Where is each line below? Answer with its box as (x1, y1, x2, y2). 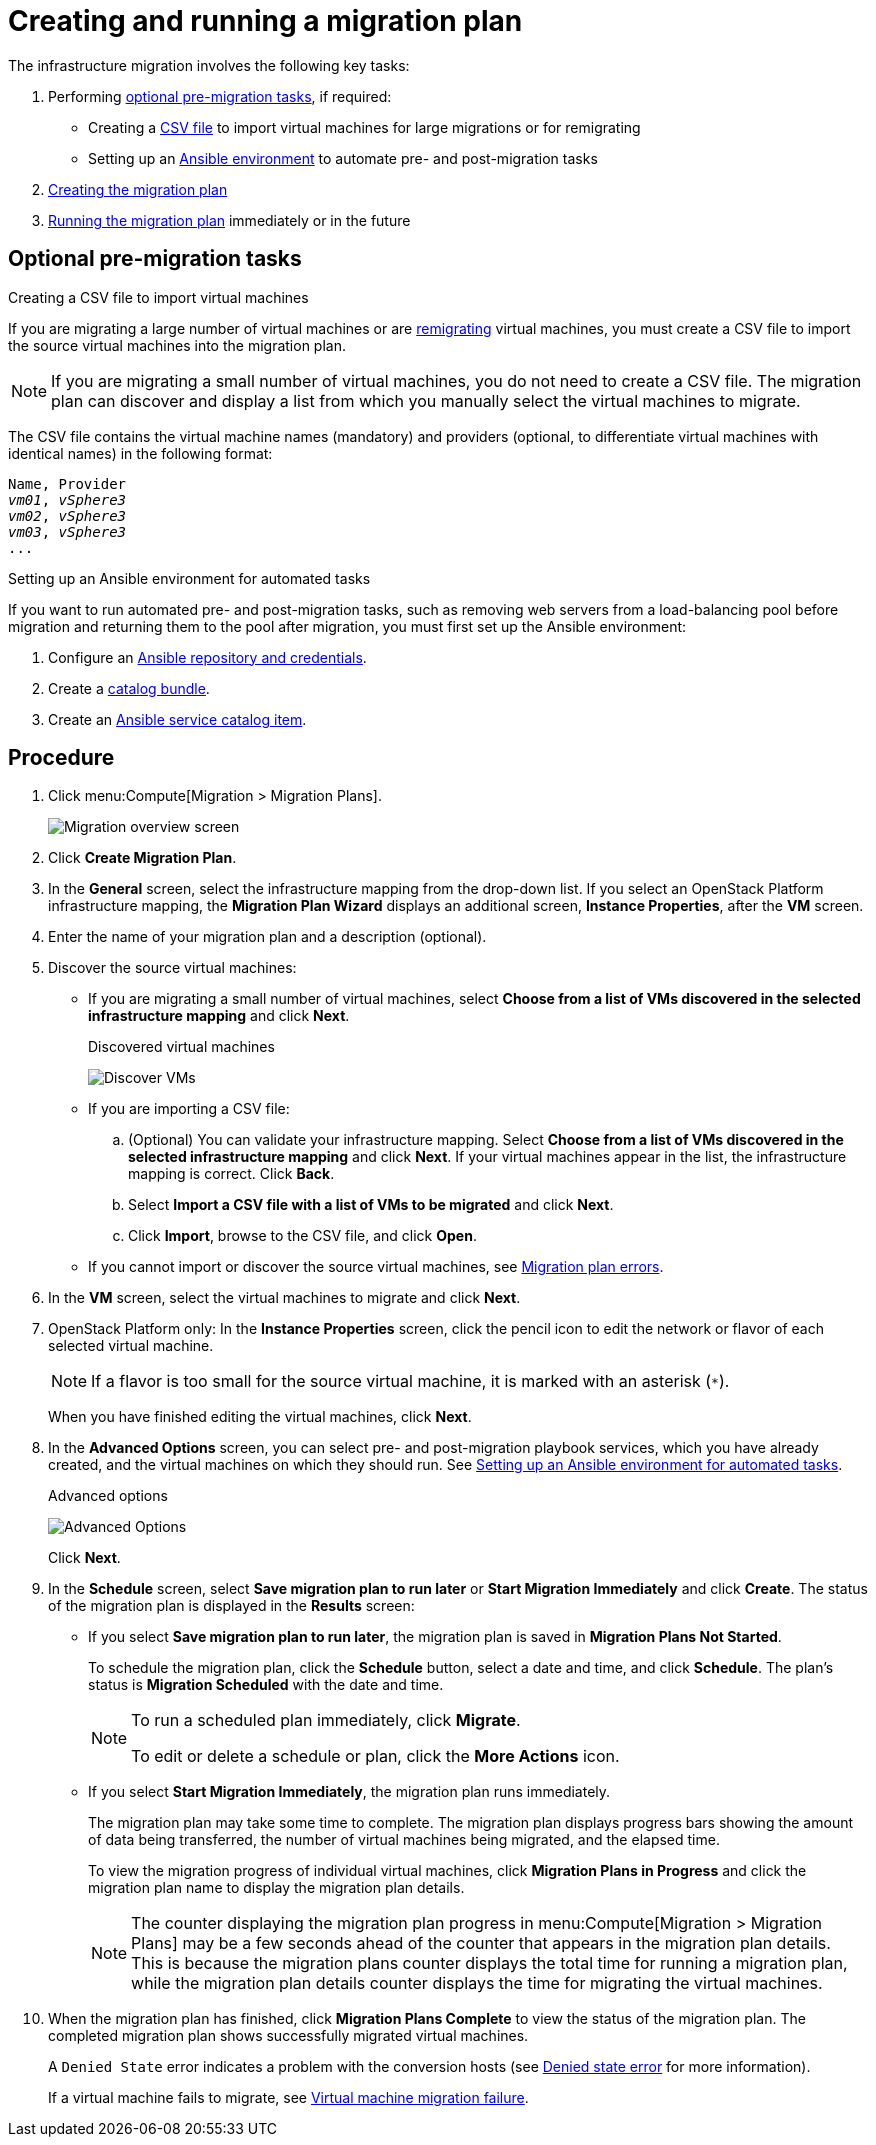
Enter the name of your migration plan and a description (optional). (48, 928, 487, 946)
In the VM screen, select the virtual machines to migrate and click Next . (48, 1289, 521, 1307)
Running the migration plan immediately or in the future (48, 211, 411, 229)
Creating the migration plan (48, 180, 228, 198)
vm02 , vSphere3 (8, 507, 127, 524)
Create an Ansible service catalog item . (48, 710, 307, 728)
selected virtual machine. (48, 1337, 214, 1355)
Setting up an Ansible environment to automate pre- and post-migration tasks (88, 149, 598, 167)
